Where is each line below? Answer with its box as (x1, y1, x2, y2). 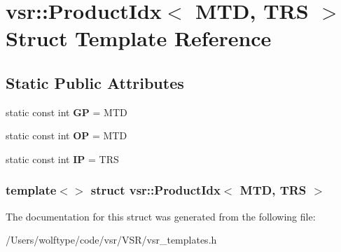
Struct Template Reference (6, 24, 272, 52)
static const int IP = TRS (6, 151, 119, 166)
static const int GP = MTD (6, 104, 127, 119)
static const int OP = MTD (6, 128, 127, 143)
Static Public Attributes (6, 71, 184, 93)
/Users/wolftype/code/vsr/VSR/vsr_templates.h (6, 232, 217, 247)
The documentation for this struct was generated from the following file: (6, 209, 316, 223)
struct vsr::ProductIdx (90, 181, 221, 199)
